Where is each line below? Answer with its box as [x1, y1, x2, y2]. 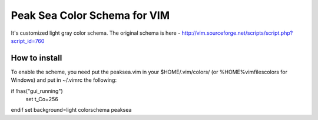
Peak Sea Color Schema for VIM [11, 9, 170, 22]
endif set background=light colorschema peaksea [11, 106, 132, 114]
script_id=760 [11, 37, 45, 44]
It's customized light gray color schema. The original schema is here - [11, 29, 181, 36]
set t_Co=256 [25, 96, 58, 103]
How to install [11, 53, 62, 63]
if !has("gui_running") [11, 87, 63, 94]
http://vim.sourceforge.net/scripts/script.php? [181, 29, 293, 36]
